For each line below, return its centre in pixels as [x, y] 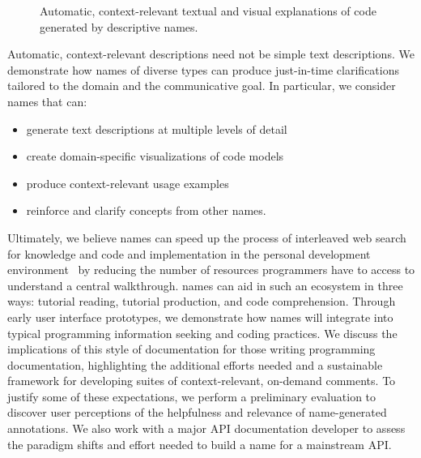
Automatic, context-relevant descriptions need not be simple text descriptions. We [211, 54]
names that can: [47, 101]
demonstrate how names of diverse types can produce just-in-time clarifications [203, 69]
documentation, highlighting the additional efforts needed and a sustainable [195, 364]
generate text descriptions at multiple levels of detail [157, 128]
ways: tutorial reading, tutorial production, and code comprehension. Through [202, 301]
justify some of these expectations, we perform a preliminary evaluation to [192, 396]
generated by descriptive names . [119, 26]
